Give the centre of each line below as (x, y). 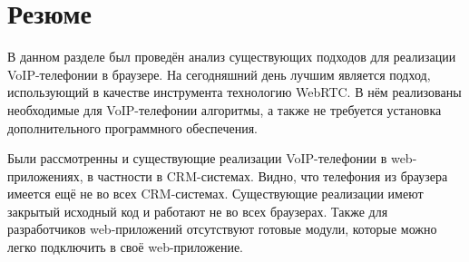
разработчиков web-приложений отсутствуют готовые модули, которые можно (222, 229)
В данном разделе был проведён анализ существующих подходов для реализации (232, 57)
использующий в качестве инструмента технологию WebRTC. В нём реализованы (234, 92)
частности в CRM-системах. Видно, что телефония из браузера (273, 175)
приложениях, (45, 175)
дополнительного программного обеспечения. (133, 127)
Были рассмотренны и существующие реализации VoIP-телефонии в (197, 158)
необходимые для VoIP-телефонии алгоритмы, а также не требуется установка (225, 109)
